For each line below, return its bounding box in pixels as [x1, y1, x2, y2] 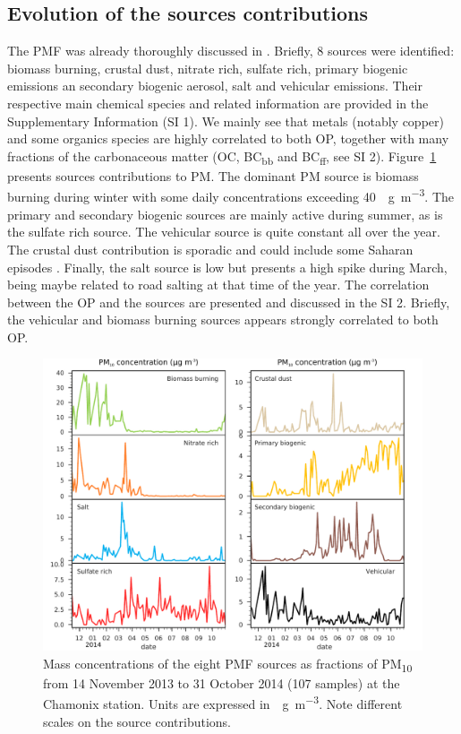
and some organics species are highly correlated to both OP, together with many [7, 129, 449, 148]
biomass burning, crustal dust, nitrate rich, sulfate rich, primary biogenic [7, 58, 408, 77]
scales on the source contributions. [43, 712, 231, 730]
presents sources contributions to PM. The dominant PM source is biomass [7, 166, 419, 185]
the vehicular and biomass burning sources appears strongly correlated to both [7, 310, 439, 329]
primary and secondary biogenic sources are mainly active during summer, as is [7, 204, 443, 223]
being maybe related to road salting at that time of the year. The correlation [7, 275, 430, 294]
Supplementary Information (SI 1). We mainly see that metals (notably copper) [7, 111, 444, 130]
